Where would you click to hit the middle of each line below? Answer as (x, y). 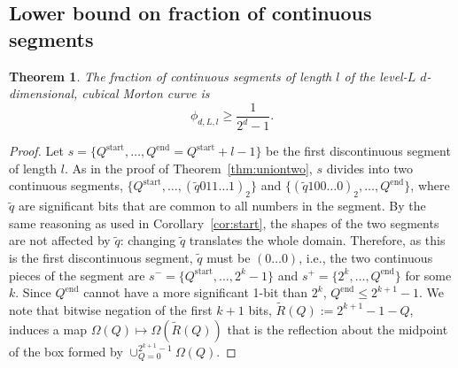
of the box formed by (66, 351)
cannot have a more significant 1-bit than (196, 292)
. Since (33, 292)
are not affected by (60, 240)
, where (430, 185)
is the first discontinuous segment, (101, 257)
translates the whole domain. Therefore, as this (317, 240)
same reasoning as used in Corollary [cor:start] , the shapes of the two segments (224, 222)
